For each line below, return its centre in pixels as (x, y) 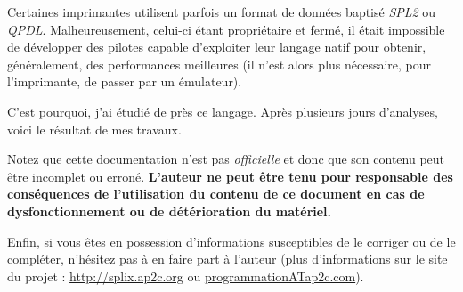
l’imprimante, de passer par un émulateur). (125, 81)
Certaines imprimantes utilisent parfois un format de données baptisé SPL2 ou (222, 12)
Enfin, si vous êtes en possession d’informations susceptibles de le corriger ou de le (231, 241)
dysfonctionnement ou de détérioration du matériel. (170, 211)
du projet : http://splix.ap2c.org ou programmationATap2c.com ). (186, 276)
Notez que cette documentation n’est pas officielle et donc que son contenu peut (226, 159)
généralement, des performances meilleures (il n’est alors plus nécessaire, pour (219, 64)
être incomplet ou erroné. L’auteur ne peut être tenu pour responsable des (230, 176)
